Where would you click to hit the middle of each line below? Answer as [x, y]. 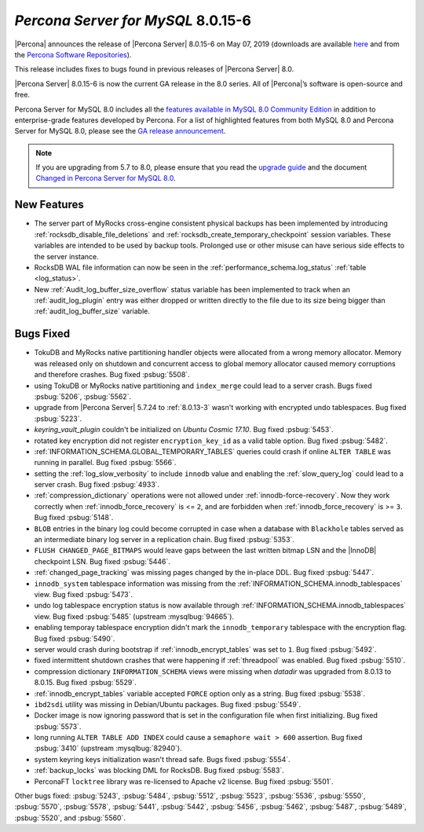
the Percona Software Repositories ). [73, 54]
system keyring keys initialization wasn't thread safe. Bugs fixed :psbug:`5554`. [162, 759]
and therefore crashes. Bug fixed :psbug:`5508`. [112, 375]
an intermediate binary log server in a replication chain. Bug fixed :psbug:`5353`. [164, 540]
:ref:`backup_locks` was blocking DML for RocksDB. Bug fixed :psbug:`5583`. [159, 771]
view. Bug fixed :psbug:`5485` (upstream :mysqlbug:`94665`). [134, 616]
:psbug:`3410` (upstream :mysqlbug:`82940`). [108, 748]
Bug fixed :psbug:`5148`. [74, 518]
